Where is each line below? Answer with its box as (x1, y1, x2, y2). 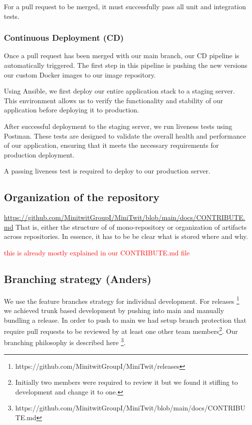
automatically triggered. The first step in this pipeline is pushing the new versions (4, 60, 248, 70)
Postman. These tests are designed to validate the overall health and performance (4, 130, 246, 141)
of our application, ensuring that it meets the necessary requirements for (4, 140, 219, 150)
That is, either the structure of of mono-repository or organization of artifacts (16, 221, 247, 232)
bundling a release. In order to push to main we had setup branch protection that (4, 315, 247, 325)
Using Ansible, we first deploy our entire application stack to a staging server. (4, 86, 235, 96)
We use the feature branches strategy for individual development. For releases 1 (4, 294, 239, 306)
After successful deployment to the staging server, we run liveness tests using (4, 121, 233, 131)
